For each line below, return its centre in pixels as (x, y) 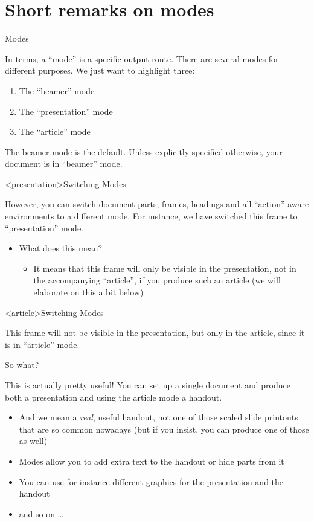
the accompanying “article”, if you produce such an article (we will (157, 280)
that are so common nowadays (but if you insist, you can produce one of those (164, 429)
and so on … (41, 513)
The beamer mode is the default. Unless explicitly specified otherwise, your (144, 151)
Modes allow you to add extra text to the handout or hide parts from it (152, 461)
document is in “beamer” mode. (64, 163)
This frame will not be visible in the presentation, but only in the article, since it (155, 333)
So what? (22, 365)
